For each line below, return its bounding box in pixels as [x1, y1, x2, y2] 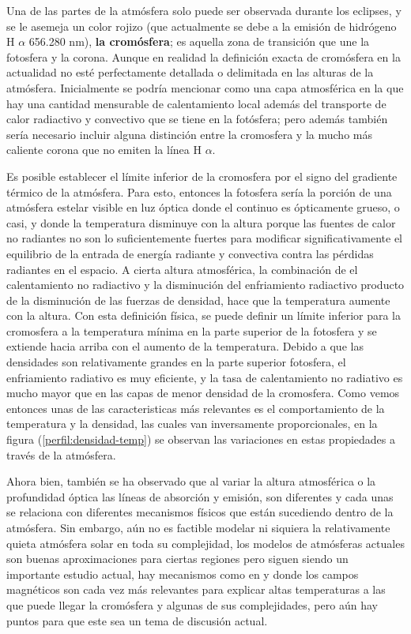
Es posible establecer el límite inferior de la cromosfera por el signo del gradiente [6, 167, 398, 184]
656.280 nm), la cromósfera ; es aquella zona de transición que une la [28, 33, 370, 50]
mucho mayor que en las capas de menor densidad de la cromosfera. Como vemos [6, 385, 400, 401]
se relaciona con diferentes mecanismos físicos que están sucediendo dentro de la [6, 504, 394, 520]
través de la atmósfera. [6, 446, 116, 463]
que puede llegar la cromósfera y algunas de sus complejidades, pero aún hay [6, 596, 378, 613]
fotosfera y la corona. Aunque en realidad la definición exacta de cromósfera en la [6, 48, 401, 65]
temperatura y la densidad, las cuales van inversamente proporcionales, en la [6, 415, 378, 432]
